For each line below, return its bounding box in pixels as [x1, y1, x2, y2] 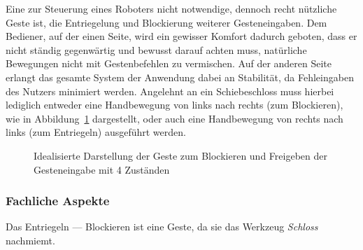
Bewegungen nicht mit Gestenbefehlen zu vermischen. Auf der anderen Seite [6, 56, 332, 71]
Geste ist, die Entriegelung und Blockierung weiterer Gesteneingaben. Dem [6, 15, 327, 29]
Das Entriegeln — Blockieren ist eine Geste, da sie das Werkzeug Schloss [6, 219, 318, 234]
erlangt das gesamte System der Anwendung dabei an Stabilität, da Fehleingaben [6, 69, 354, 84]
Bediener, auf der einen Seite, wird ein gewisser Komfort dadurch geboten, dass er [6, 29, 357, 43]
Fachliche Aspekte [6, 192, 110, 209]
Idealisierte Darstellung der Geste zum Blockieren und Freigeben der [34, 148, 327, 162]
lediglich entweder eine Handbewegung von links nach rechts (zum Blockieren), [6, 97, 343, 112]
